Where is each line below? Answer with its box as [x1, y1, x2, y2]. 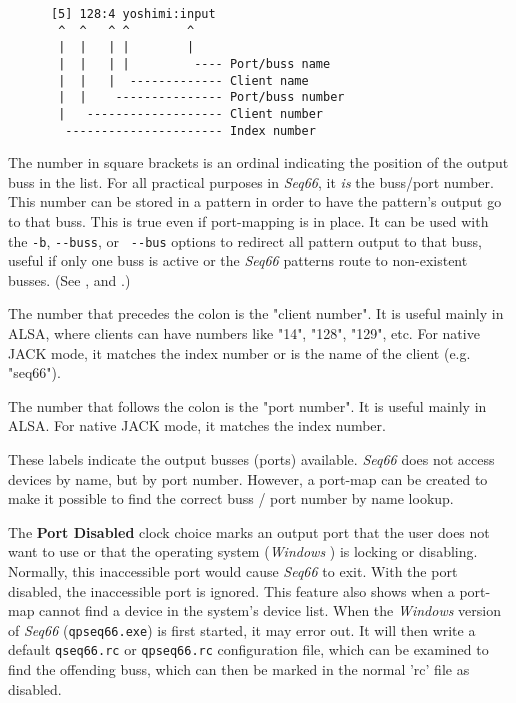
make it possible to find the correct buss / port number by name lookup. [8, 488, 454, 509]
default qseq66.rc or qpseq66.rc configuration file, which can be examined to [8, 639, 489, 660]
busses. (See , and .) [8, 269, 131, 290]
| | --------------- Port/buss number [58, 90, 345, 105]
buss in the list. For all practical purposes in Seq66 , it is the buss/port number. [8, 171, 494, 192]
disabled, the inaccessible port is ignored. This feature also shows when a [8, 580, 455, 601]
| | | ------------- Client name [58, 73, 309, 88]
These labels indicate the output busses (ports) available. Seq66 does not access [8, 449, 495, 470]
